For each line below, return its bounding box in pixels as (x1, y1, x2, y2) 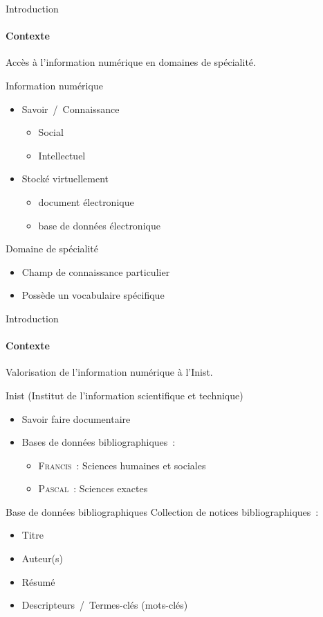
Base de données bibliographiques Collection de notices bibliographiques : (6, 504, 319, 519)
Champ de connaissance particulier (21, 264, 170, 279)
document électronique (38, 194, 134, 209)
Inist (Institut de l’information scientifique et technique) (6, 388, 243, 402)
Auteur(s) (21, 551, 64, 566)
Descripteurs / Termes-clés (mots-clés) (21, 598, 188, 612)
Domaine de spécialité (6, 241, 99, 256)
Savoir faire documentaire (21, 411, 131, 426)
